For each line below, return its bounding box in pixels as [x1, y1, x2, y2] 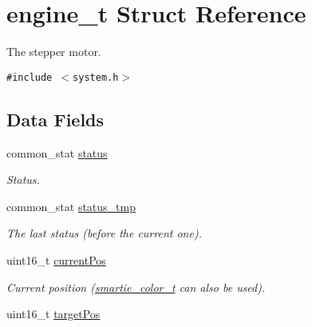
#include [6, 71, 53, 83]
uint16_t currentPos [6, 251, 106, 268]
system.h [73, 71, 119, 83]
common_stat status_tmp [6, 197, 136, 214]
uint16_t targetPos [6, 305, 101, 322]
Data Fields [6, 106, 105, 131]
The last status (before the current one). [6, 225, 202, 241]
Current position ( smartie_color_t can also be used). [6, 278, 266, 295]
